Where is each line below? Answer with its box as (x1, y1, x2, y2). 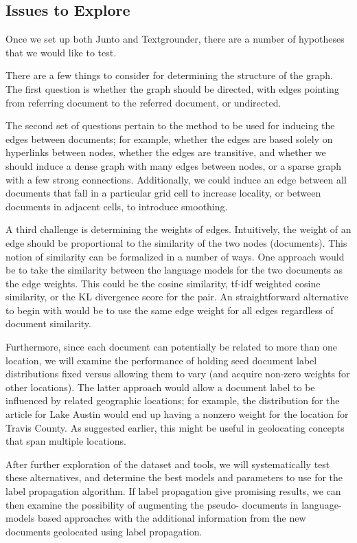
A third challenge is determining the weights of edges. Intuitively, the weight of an (5, 222, 352, 236)
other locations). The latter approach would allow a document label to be (5, 379, 315, 394)
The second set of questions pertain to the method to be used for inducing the (5, 118, 335, 133)
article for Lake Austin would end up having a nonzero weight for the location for (5, 407, 349, 421)
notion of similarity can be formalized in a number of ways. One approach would (5, 249, 345, 263)
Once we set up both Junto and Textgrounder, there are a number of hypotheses (5, 32, 345, 46)
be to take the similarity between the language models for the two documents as (5, 263, 343, 277)
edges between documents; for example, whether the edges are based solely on (5, 131, 333, 146)
